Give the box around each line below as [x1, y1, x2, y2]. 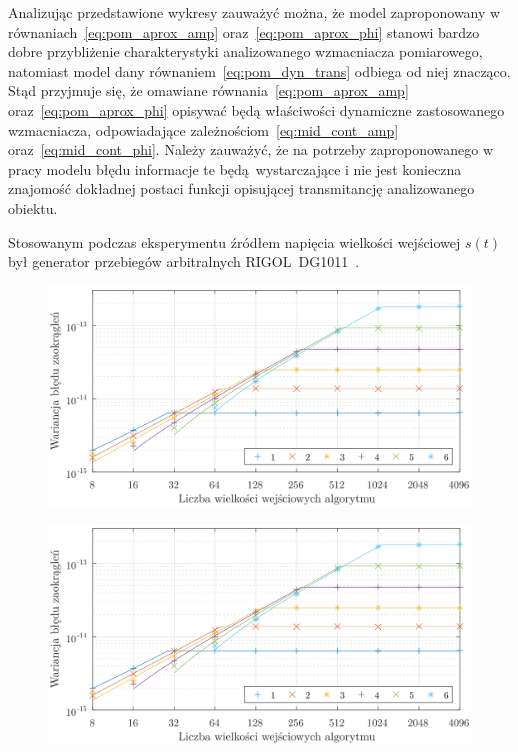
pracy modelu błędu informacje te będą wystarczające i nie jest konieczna [8, 158, 462, 179]
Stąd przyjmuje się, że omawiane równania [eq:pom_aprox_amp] [8, 80, 409, 101]
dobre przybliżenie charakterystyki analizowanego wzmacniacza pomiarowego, [8, 41, 483, 62]
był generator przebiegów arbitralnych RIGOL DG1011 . [8, 251, 360, 272]
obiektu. [8, 197, 58, 218]
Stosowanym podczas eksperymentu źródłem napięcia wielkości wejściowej [8, 231, 461, 252]
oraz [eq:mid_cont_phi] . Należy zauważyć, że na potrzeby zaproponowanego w [8, 139, 494, 160]
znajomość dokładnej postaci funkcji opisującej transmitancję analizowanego [8, 178, 475, 199]
